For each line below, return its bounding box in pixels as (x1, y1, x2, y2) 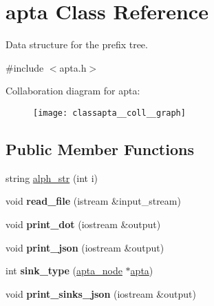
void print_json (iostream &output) (6, 240, 164, 254)
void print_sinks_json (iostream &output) (6, 286, 196, 300)
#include (6, 60, 44, 74)
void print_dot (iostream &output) (6, 216, 161, 231)
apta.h (59, 60, 87, 74)
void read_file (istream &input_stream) (6, 194, 181, 208)
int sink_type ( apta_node (6, 263, 122, 278)
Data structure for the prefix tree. (6, 37, 148, 52)
